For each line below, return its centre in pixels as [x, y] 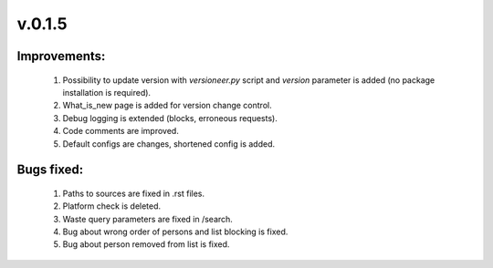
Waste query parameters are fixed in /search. [147, 219]
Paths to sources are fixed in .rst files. [134, 193]
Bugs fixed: [50, 170]
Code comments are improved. [121, 131]
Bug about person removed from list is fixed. [146, 244]
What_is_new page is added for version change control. [168, 106]
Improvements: [61, 56]
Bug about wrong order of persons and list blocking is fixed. [175, 232]
